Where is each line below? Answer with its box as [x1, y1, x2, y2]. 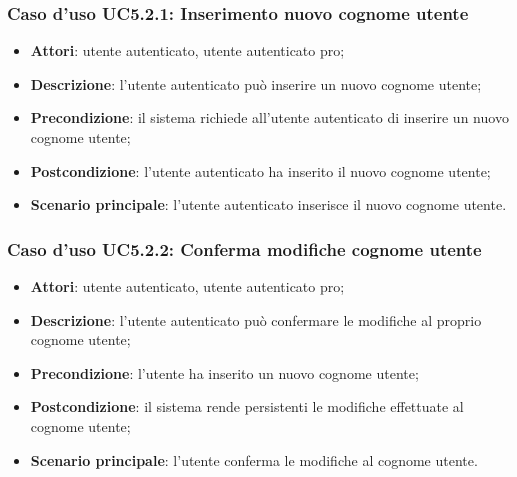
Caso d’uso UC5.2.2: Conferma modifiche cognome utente [7, 236, 482, 261]
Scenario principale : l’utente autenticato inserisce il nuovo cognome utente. [30, 194, 507, 215]
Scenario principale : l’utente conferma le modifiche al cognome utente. [30, 449, 478, 470]
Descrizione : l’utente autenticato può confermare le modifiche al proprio [30, 309, 482, 330]
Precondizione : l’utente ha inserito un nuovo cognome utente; [30, 362, 419, 383]
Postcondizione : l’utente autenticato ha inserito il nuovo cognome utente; [30, 160, 491, 181]
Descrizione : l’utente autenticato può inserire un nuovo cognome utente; [30, 73, 482, 94]
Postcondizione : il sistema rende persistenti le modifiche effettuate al [30, 396, 464, 417]
